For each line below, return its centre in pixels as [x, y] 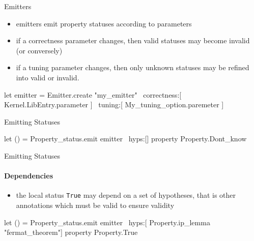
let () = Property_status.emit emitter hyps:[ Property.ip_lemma [107, 222]
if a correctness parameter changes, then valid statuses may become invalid [133, 40]
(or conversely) [39, 50]
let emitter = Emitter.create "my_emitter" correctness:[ [93, 94]
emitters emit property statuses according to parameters [104, 23]
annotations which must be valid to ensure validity [95, 205]
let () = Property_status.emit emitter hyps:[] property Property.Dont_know [125, 139]
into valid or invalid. [48, 77]
